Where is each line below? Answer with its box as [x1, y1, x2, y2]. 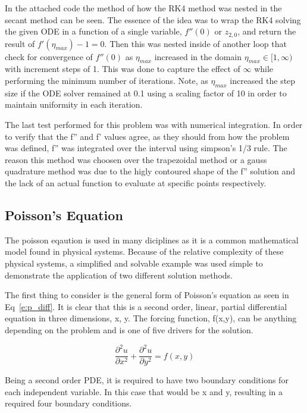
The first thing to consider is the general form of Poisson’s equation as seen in [5, 289, 289, 301]
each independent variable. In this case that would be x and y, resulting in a [5, 385, 283, 398]
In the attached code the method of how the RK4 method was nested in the [5, 2, 282, 14]
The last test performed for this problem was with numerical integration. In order [5, 118, 303, 131]
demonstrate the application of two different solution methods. [5, 268, 233, 281]
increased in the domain [154, 50, 242, 62]
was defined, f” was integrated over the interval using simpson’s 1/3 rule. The [5, 142, 287, 154]
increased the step [230, 74, 296, 87]
